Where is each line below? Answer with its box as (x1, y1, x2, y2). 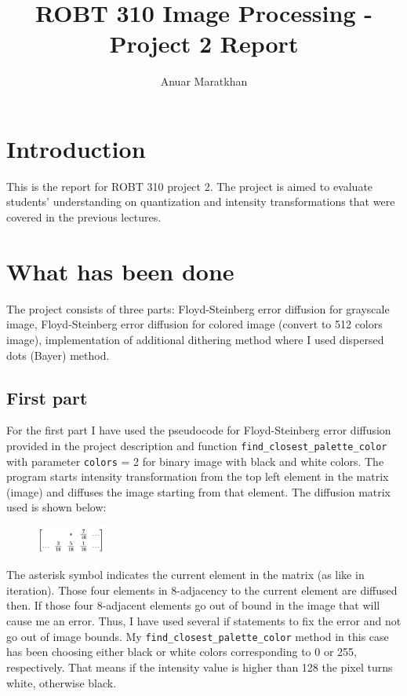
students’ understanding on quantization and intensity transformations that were (6, 193, 395, 210)
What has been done (6, 255, 234, 287)
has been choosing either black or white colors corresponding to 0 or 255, (6, 643, 357, 660)
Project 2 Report (109, 27, 299, 60)
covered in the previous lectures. (6, 209, 162, 225)
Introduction (6, 132, 146, 164)
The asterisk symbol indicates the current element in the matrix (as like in (6, 566, 365, 583)
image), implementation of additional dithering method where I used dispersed (6, 331, 384, 347)
